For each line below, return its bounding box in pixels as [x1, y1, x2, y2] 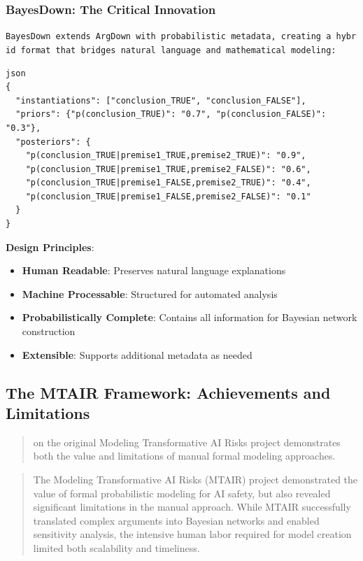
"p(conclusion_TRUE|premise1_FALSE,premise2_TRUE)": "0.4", [25, 178, 311, 188]
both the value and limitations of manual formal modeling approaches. [33, 448, 336, 463]
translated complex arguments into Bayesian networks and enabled [33, 513, 320, 527]
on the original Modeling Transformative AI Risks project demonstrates [33, 434, 341, 449]
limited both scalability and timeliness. [33, 540, 200, 555]
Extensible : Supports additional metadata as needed [22, 347, 252, 362]
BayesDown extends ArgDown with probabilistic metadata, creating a [6, 31, 332, 42]
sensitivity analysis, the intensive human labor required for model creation [33, 527, 352, 541]
